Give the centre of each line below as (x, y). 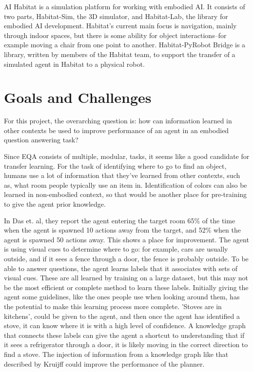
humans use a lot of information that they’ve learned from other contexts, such (122, 175)
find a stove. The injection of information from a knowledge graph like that (116, 354)
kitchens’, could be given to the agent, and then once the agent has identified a (122, 316)
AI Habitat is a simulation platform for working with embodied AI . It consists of (125, 6)
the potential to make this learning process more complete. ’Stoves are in (113, 306)
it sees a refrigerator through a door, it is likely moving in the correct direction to (126, 344)
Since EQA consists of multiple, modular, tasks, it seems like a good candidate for (127, 156)
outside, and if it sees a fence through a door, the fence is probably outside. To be (126, 258)
